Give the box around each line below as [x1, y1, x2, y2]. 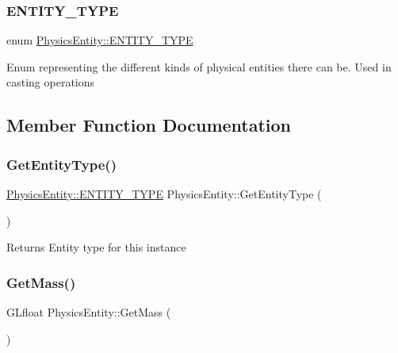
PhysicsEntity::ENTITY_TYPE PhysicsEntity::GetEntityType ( [6, 186, 322, 201]
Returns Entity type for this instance [6, 239, 186, 255]
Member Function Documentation [6, 113, 292, 137]
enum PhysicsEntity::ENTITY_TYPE [6, 32, 193, 48]
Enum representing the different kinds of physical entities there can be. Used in [6, 58, 392, 75]
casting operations [6, 74, 95, 90]
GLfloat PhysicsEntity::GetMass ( [6, 304, 171, 320]
